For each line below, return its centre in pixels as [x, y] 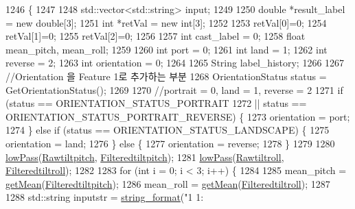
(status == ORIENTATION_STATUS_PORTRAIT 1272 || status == [156, 103]
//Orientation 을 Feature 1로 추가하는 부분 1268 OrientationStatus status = [166, 76]
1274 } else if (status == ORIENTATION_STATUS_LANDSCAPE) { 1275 [168, 130]
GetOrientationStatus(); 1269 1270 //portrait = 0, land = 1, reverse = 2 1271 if [174, 89]
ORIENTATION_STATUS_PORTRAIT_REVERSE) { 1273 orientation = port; [178, 116]
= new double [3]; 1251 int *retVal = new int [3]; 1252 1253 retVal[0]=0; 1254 [166, 22]
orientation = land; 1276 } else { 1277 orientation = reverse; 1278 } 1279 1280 [170, 143]
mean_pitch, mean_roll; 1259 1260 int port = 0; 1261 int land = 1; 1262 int [167, 49]
